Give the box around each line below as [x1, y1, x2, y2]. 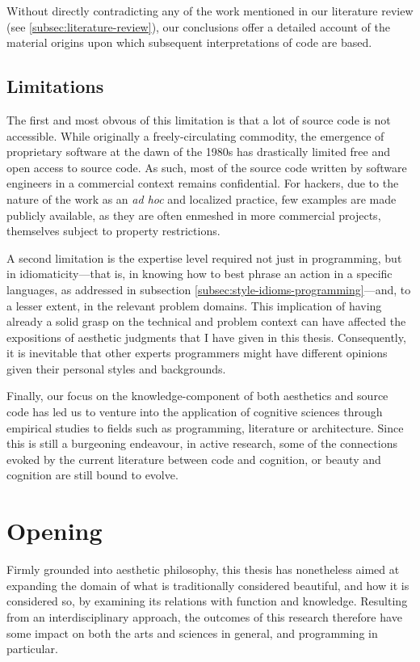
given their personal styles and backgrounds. [6, 360, 226, 377]
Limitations [6, 74, 104, 99]
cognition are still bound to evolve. [6, 466, 178, 483]
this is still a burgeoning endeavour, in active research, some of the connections [6, 435, 397, 452]
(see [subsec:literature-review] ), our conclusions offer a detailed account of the [6, 18, 391, 35]
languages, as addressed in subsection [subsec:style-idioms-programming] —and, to [6, 280, 411, 297]
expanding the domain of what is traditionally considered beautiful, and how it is [6, 576, 409, 593]
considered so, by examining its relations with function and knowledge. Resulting [6, 592, 408, 609]
